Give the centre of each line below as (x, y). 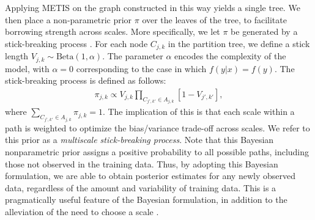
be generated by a (264, 31)
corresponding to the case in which (141, 68)
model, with (27, 68)
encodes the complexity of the (230, 56)
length (17, 56)
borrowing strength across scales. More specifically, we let (113, 31)
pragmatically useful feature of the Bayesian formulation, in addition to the (146, 200)
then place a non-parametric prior (69, 19)
